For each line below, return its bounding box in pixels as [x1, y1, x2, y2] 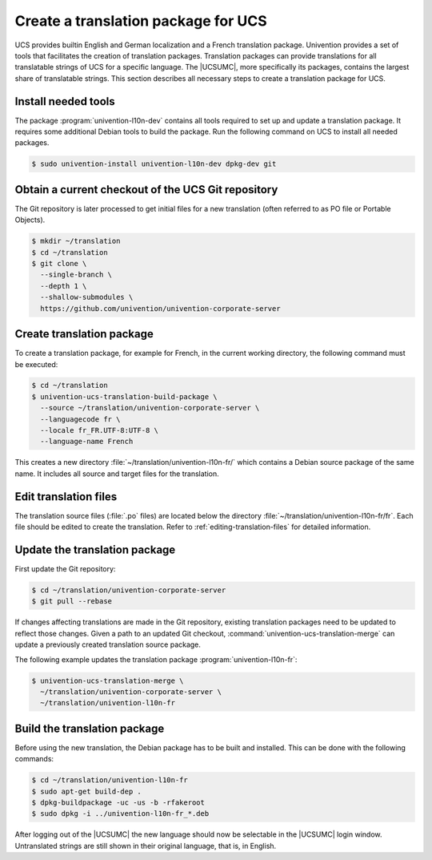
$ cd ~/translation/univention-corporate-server [31, 586, 226, 595]
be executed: [14, 359, 58, 369]
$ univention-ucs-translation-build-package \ [31, 392, 218, 401]
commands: [14, 754, 54, 764]
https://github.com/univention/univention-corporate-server [40, 304, 281, 313]
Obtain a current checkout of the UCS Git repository [14, 183, 278, 196]
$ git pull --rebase [31, 597, 112, 606]
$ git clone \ [31, 259, 87, 268]
